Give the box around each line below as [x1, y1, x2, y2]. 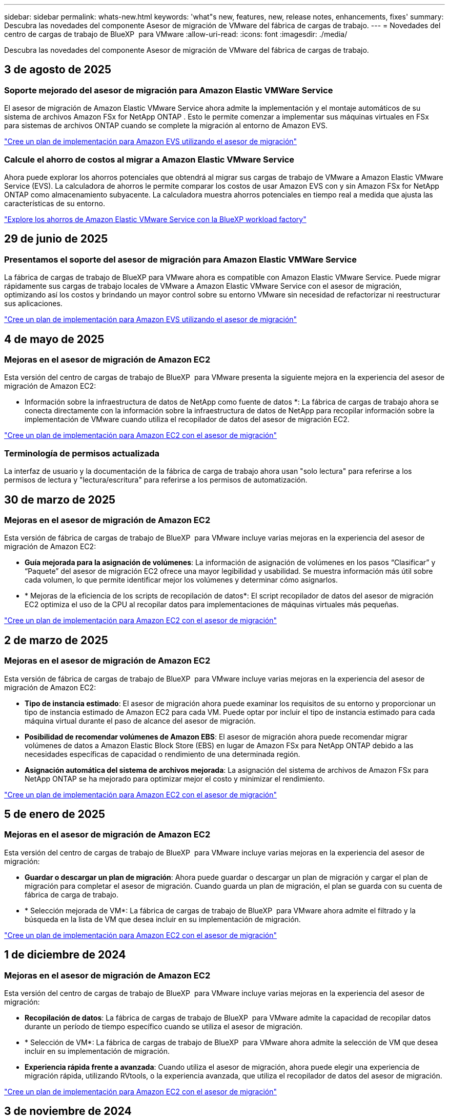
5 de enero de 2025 [4, 808, 106, 821]
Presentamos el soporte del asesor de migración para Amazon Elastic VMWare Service [4, 254, 357, 265]
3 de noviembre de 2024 [4, 1105, 132, 1118]
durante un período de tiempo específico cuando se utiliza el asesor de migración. [25, 1022, 303, 1031]
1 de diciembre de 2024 [4, 948, 126, 962]
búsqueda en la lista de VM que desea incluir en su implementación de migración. [25, 914, 301, 924]
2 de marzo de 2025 [4, 633, 108, 647]
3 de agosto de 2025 [4, 63, 112, 76]
